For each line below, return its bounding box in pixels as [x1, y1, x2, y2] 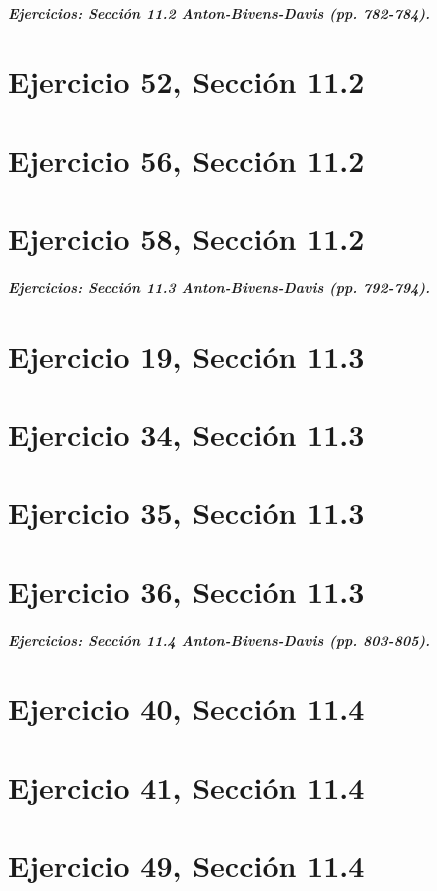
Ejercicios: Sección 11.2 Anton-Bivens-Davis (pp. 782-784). [8, 2, 431, 23]
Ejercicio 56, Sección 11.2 [8, 139, 365, 180]
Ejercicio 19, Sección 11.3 [8, 335, 365, 376]
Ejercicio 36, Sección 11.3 [8, 570, 365, 611]
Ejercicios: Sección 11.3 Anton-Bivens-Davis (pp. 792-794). [8, 276, 431, 297]
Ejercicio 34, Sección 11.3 [8, 414, 365, 455]
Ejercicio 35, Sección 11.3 [8, 492, 365, 533]
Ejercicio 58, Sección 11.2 [8, 218, 365, 259]
